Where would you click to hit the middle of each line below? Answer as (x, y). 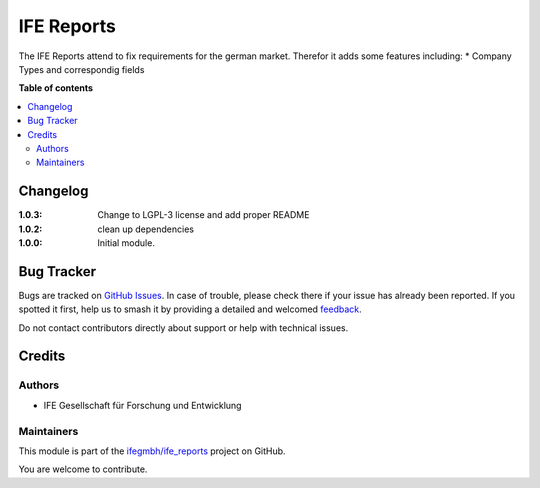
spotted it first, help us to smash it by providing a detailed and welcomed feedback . (190, 309)
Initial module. (126, 242)
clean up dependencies (146, 229)
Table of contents (56, 88)
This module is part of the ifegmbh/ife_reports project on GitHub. (152, 451)
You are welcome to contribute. (83, 469)
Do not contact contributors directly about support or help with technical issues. (183, 327)
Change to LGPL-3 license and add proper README (203, 215)
